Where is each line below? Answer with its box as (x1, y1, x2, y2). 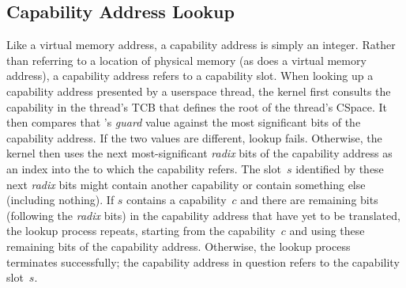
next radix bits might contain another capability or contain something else (6, 176, 366, 192)
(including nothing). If (6, 191, 115, 208)
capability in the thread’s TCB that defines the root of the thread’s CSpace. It (6, 98, 387, 115)
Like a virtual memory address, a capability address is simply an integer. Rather (6, 36, 396, 53)
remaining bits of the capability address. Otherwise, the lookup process (6, 237, 351, 254)
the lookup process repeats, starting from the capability (6, 222, 276, 239)
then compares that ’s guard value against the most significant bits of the (6, 114, 361, 131)
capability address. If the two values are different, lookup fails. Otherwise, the (6, 129, 382, 146)
